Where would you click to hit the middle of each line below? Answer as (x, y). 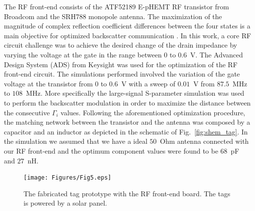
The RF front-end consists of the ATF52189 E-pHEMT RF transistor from (116, 6)
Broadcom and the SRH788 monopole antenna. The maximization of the (113, 16)
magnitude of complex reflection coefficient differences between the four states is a (127, 26)
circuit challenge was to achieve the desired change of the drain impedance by (121, 45)
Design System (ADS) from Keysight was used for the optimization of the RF (121, 64)
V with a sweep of (148, 83)
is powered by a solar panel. (65, 203)
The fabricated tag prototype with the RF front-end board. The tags (127, 193)
